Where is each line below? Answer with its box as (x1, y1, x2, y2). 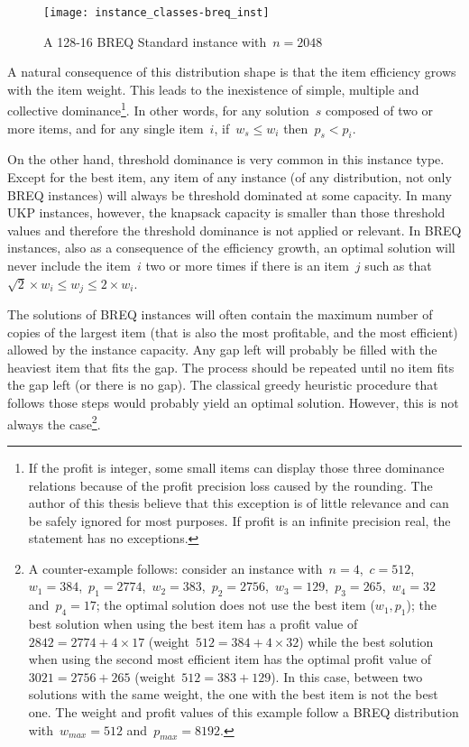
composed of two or (325, 101, 434, 120)
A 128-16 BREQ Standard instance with (43, 32, 267, 51)
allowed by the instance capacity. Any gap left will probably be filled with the (7, 340, 437, 359)
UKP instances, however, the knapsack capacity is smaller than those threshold (7, 203, 446, 222)
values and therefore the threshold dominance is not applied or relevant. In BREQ (7, 220, 462, 239)
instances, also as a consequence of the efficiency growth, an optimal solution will (7, 238, 455, 257)
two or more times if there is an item (145, 256, 349, 275)
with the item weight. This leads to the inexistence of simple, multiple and (7, 79, 419, 98)
